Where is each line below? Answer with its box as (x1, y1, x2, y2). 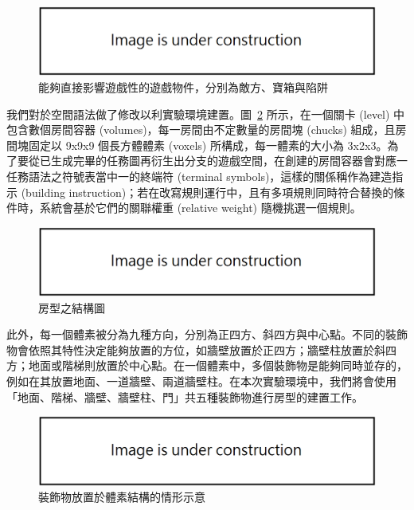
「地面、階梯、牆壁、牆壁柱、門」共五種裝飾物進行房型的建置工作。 (6, 388, 363, 405)
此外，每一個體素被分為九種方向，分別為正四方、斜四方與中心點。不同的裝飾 (6, 326, 408, 343)
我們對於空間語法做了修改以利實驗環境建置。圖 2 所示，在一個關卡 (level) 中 (6, 105, 405, 122)
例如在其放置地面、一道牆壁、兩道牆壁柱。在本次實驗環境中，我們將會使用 (6, 373, 396, 390)
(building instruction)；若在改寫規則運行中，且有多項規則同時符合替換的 (21, 183, 394, 200)
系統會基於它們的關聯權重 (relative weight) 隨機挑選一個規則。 (39, 199, 361, 216)
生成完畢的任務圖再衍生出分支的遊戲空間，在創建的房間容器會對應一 (50, 152, 408, 169)
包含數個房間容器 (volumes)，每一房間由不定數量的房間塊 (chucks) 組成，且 (6, 121, 396, 138)
